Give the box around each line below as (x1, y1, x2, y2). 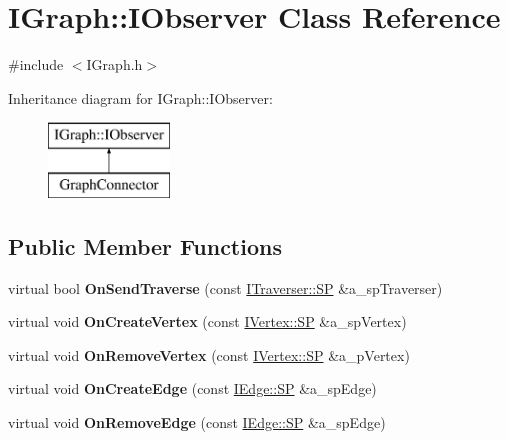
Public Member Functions (8, 230, 282, 261)
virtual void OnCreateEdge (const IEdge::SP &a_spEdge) (8, 378, 377, 399)
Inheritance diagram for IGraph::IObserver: (8, 87, 273, 108)
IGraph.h (86, 54, 143, 75)
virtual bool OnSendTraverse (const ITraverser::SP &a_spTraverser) (8, 277, 443, 298)
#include (8, 54, 64, 75)
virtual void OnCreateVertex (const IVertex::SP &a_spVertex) (8, 311, 407, 332)
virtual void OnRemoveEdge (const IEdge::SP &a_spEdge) (8, 412, 386, 433)
